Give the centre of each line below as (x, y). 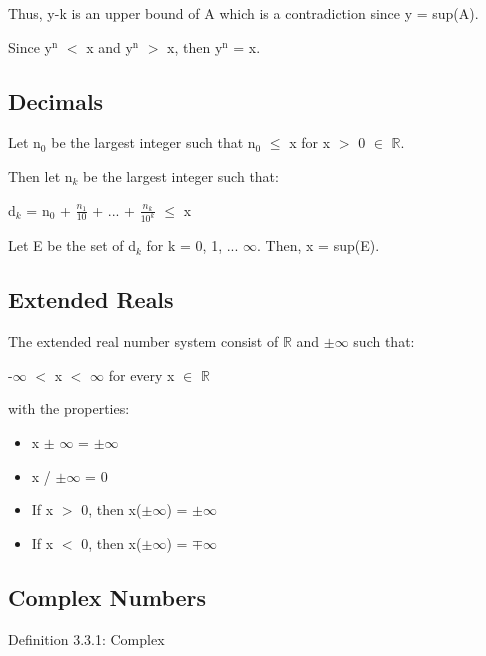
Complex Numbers (107, 596)
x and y (109, 46)
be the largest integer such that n (153, 142)
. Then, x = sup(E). (318, 245)
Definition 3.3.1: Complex (86, 638)
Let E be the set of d (72, 245)
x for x (310, 142)
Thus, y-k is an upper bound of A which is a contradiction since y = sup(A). (243, 13)
